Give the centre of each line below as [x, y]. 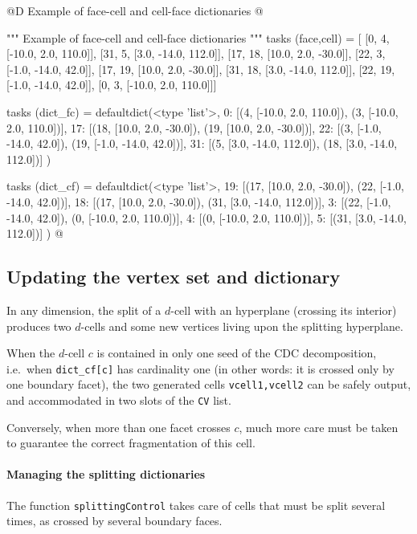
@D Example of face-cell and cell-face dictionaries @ [135, 10]
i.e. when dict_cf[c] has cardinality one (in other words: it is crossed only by [200, 368]
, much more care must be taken [319, 427]
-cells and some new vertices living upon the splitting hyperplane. [242, 326]
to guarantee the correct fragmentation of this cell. [131, 443]
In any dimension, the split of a [84, 310]
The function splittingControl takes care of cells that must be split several [196, 505]
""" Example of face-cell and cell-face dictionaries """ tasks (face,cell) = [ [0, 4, [198, 37]
